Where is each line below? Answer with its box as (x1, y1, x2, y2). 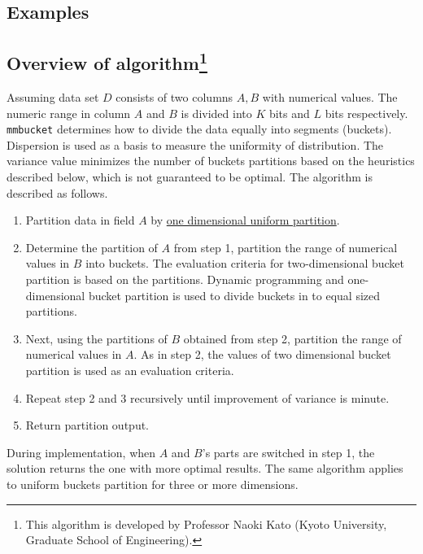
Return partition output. (25, 417, 150, 434)
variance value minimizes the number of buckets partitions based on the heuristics (7, 152, 415, 169)
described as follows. (7, 184, 108, 201)
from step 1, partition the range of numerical (173, 238, 398, 255)
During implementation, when (7, 443, 156, 460)
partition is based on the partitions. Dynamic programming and (25, 270, 344, 287)
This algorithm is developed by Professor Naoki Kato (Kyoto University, (25, 515, 387, 532)
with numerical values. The (262, 88, 398, 105)
